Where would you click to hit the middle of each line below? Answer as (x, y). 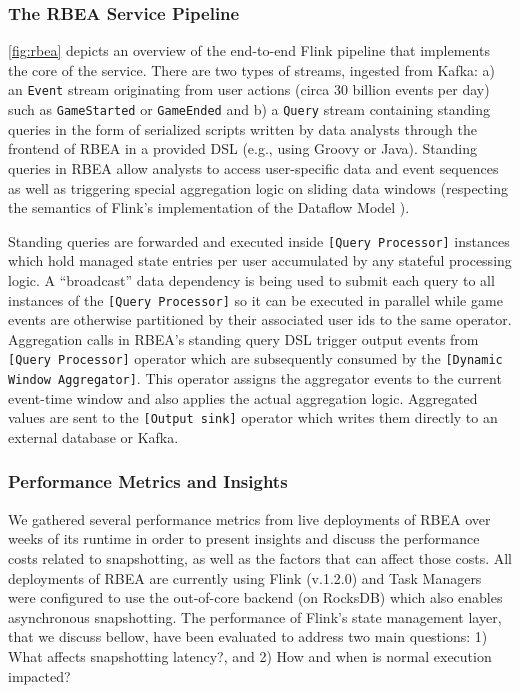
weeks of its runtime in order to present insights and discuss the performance (244, 538)
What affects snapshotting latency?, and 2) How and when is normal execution (250, 655)
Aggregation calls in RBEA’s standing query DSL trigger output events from (243, 338)
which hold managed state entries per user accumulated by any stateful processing (260, 260)
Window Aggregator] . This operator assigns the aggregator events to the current (255, 378)
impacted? (39, 675)
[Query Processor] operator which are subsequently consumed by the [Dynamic (255, 358)
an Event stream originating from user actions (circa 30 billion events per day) (249, 89)
